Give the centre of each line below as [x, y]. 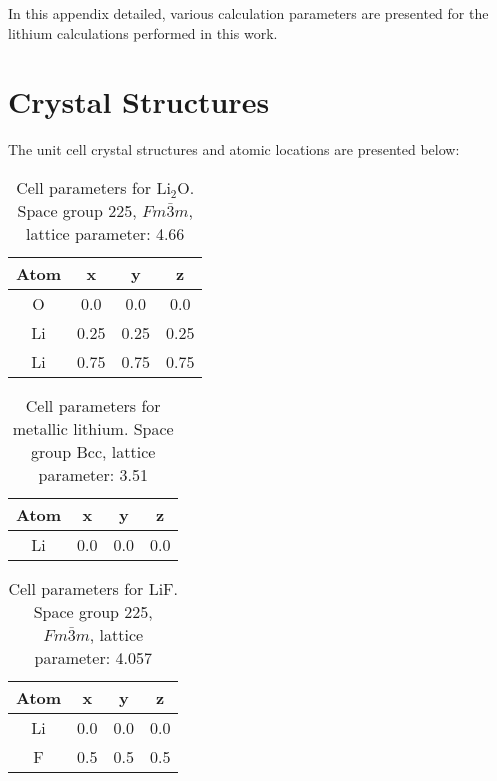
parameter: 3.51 [93, 474]
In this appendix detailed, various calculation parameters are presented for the [248, 13]
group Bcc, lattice [93, 451]
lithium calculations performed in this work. [143, 32]
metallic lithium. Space [93, 428]
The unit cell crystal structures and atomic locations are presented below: [234, 149]
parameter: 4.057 [93, 657]
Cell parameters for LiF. [93, 588]
